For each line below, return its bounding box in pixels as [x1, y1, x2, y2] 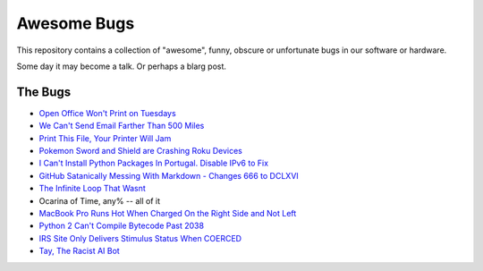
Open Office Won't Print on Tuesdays [38, 107, 176, 118]
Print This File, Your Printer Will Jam [38, 132, 172, 143]
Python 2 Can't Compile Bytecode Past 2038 [38, 220, 205, 232]
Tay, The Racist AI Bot [38, 246, 120, 257]
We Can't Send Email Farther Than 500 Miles [38, 121, 205, 131]
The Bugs [16, 84, 72, 99]
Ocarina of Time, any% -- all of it [38, 195, 161, 206]
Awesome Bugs [16, 13, 135, 33]
